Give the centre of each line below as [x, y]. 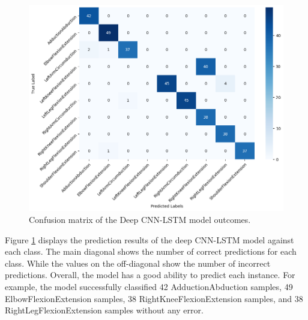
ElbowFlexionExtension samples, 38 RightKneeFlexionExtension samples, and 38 [154, 298]
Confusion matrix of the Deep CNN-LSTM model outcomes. [140, 219]
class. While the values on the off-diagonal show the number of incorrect [138, 263]
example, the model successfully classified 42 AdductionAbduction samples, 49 [149, 286]
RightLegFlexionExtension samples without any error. [104, 310]
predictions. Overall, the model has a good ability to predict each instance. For [150, 275]
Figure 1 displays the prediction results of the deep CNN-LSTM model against [149, 239]
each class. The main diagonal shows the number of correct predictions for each [151, 251]
